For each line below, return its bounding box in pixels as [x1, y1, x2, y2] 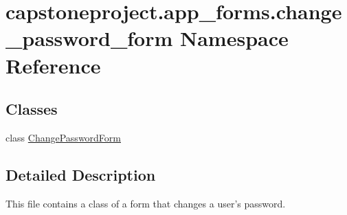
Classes [5, 98, 58, 120]
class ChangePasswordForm [5, 130, 121, 144]
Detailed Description [5, 163, 156, 185]
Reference [5, 51, 101, 79]
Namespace [180, 24, 289, 52]
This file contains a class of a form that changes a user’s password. [5, 196, 286, 210]
